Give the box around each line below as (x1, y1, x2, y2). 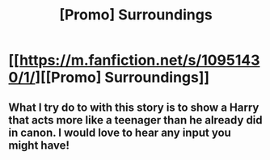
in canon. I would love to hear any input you (8, 125, 232, 139)
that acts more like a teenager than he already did (8, 113, 263, 127)
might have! (8, 138, 70, 152)
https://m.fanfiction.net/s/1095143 (19, 51, 260, 69)
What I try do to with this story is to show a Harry (8, 100, 259, 114)
